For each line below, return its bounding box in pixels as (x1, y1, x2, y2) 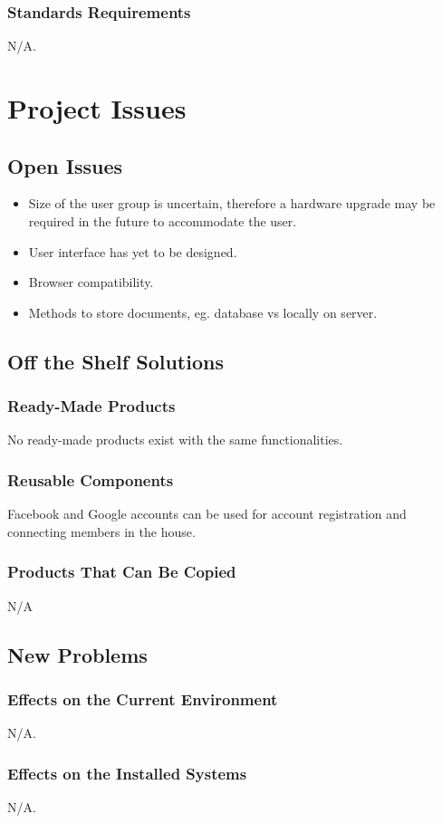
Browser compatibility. (28, 273, 154, 292)
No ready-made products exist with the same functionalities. (7, 430, 343, 449)
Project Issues (7, 90, 187, 126)
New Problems (7, 640, 148, 668)
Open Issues (7, 151, 123, 179)
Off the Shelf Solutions (7, 347, 224, 375)
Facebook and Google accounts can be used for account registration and (7, 504, 407, 523)
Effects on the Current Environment (7, 687, 278, 710)
